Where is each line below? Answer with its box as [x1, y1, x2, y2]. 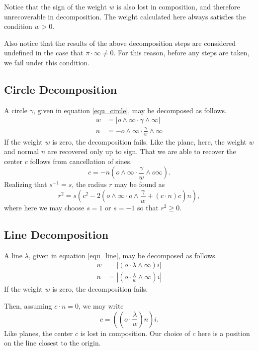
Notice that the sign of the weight [4, 1, 107, 11]
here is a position [197, 328, 250, 338]
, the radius [72, 179, 107, 189]
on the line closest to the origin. [4, 338, 101, 348]
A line [4, 250, 22, 260]
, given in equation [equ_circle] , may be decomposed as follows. [33, 105, 227, 115]
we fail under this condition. [4, 57, 90, 67]
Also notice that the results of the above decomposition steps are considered [4, 37, 236, 48]
